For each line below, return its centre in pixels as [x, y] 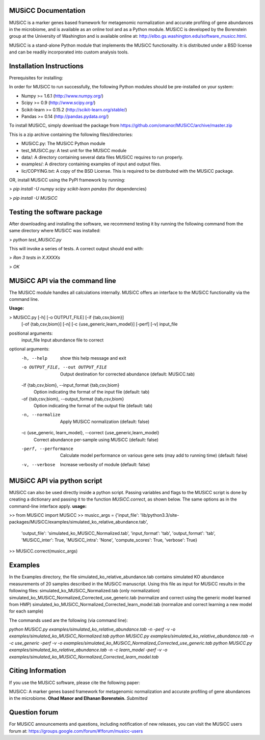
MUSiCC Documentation [47, 11]
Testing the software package [56, 212]
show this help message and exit [93, 358]
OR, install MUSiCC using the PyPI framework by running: [67, 180]
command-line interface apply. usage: [48, 506]
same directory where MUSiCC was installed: [55, 231]
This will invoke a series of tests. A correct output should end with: [77, 248]
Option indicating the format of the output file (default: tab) [93, 406]
